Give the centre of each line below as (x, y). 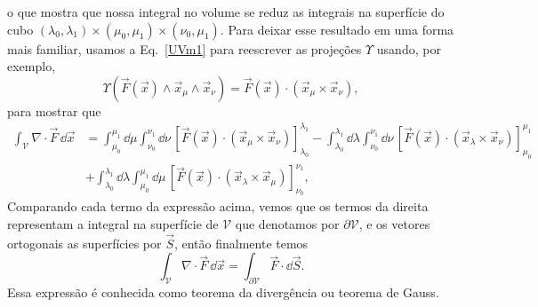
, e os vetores (394, 223)
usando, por (409, 48)
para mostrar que (54, 110)
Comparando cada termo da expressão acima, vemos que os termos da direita (218, 206)
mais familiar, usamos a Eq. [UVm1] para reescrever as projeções (185, 48)
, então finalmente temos (241, 243)
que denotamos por (287, 223)
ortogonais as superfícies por (84, 243)
